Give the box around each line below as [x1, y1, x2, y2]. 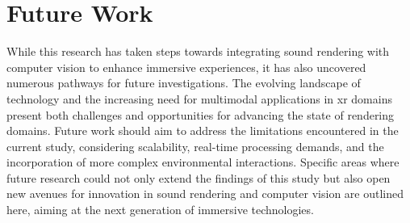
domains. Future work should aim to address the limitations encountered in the [6, 122, 399, 139]
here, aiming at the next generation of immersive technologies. [6, 201, 314, 218]
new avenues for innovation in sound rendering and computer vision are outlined [6, 185, 404, 202]
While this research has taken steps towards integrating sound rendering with [6, 43, 390, 60]
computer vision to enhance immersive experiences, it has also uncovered [6, 58, 366, 75]
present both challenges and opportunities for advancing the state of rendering [6, 106, 395, 123]
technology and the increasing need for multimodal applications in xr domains [6, 90, 392, 107]
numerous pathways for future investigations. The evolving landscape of [6, 74, 361, 91]
